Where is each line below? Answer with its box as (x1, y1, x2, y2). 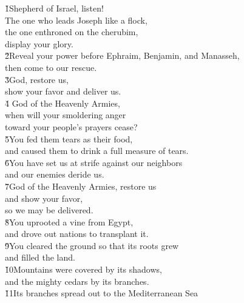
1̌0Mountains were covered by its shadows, (5, 263, 162, 276)
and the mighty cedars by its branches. (5, 275, 149, 287)
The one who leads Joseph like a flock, (5, 13, 147, 26)
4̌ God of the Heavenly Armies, (5, 96, 120, 109)
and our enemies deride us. (5, 168, 104, 181)
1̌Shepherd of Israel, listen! (5, 2, 104, 14)
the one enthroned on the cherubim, (5, 25, 138, 38)
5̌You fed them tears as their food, (5, 132, 133, 145)
